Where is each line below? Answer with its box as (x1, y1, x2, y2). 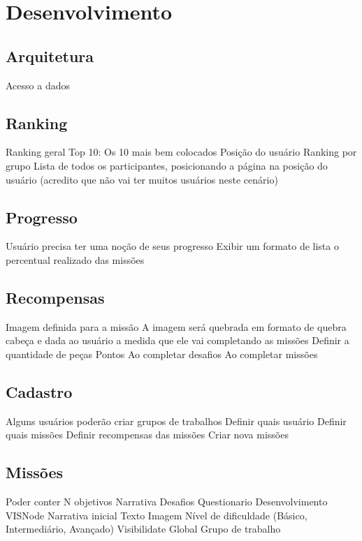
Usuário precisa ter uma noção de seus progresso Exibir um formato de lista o (6, 239, 339, 253)
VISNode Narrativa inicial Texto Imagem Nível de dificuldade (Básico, (6, 507, 307, 522)
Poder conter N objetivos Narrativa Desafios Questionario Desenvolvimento (6, 494, 328, 509)
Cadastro (6, 380, 73, 402)
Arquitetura (6, 45, 94, 66)
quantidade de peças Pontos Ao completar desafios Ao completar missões (6, 346, 318, 361)
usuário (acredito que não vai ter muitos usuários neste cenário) (6, 172, 278, 186)
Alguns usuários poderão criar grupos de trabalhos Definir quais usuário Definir (6, 413, 347, 428)
